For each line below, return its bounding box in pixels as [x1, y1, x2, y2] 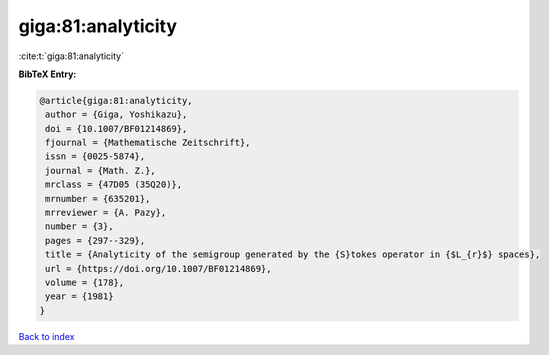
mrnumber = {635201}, [45, 193, 151, 204]
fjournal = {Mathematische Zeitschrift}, [45, 137, 251, 149]
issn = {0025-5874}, [45, 151, 146, 162]
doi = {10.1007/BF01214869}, [45, 123, 188, 134]
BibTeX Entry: [18, 68, 77, 80]
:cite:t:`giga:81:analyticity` [18, 50, 125, 62]
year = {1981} [45, 291, 114, 302]
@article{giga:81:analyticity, [39, 95, 194, 106]
